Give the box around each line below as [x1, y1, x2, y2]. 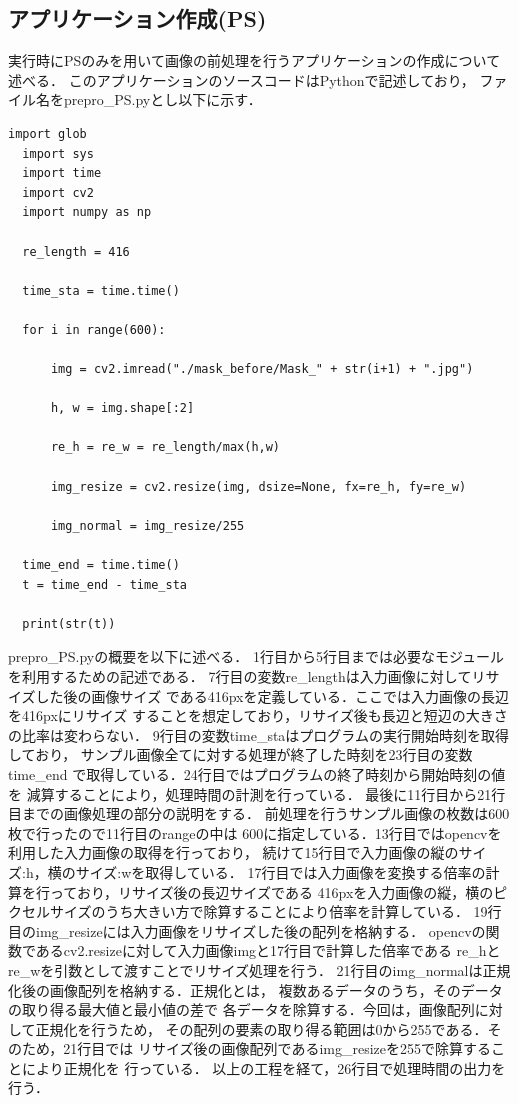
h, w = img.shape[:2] [50, 401, 195, 416]
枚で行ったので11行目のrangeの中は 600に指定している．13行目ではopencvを [8, 822, 502, 843]
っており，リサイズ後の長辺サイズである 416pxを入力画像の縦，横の [49, 881, 494, 902]
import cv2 [22, 185, 94, 200]
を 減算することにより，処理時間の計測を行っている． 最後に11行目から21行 [8, 783, 506, 804]
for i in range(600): [22, 322, 166, 337]
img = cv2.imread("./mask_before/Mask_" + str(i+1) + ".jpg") [50, 362, 474, 377]
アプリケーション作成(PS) [8, 3, 267, 34]
